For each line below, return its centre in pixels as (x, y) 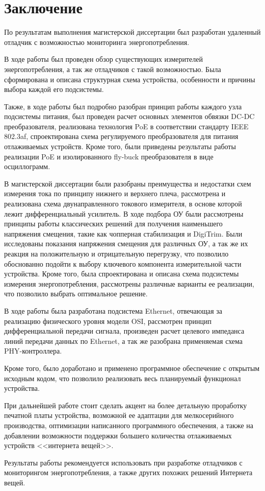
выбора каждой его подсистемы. (54, 89)
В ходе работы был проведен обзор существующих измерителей (103, 59)
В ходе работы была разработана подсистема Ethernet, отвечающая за (113, 310)
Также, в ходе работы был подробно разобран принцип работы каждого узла (123, 106)
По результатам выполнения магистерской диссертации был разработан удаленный (132, 32)
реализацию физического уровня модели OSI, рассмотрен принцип (108, 321)
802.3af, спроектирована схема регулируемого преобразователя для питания (121, 136)
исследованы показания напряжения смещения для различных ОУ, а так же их (126, 243)
